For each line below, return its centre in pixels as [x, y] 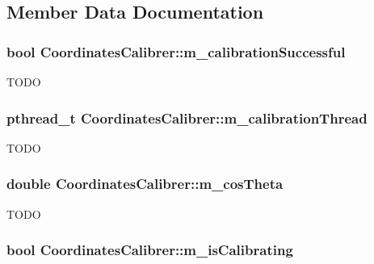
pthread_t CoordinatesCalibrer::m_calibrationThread [187, 117]
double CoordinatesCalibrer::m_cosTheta [145, 184]
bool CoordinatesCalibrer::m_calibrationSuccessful [176, 51]
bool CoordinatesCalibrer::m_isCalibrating [150, 250]
